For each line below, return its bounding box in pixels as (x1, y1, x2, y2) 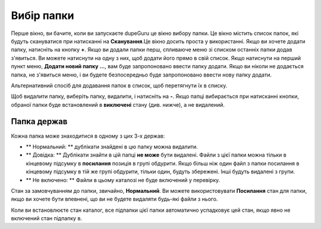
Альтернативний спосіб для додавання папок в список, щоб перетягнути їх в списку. (11, 82, 228, 89)
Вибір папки (11, 9, 74, 22)
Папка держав (11, 116, 68, 127)
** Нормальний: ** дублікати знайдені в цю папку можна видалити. (26, 143, 199, 150)
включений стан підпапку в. (11, 215, 83, 222)
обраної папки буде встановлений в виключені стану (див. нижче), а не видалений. (11, 101, 225, 108)
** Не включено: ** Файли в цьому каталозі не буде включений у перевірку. (26, 176, 221, 183)
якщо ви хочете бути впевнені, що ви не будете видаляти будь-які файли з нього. (11, 196, 218, 203)
